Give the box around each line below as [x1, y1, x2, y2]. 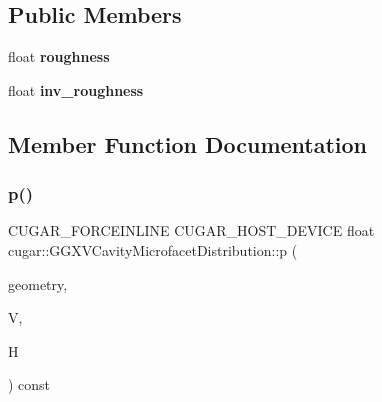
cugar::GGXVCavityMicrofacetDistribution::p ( [8, 239, 298, 260]
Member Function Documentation [8, 128, 368, 159]
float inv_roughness [8, 79, 144, 100]
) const [8, 374, 51, 395]
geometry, [8, 273, 68, 294]
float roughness [8, 46, 110, 67]
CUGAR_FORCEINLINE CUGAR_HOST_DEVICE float [8, 220, 375, 241]
